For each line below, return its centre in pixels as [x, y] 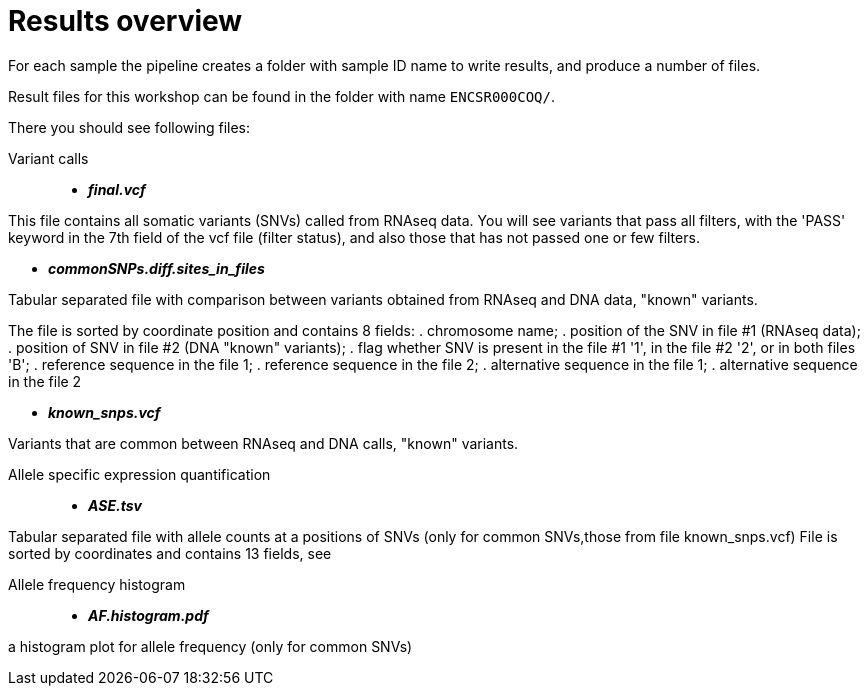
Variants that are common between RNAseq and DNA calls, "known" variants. [263, 443]
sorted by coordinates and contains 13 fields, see [170, 553]
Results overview [125, 21]
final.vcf [117, 189]
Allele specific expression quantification [139, 474]
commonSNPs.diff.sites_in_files [156, 268]
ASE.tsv [115, 505]
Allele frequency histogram [97, 584]
